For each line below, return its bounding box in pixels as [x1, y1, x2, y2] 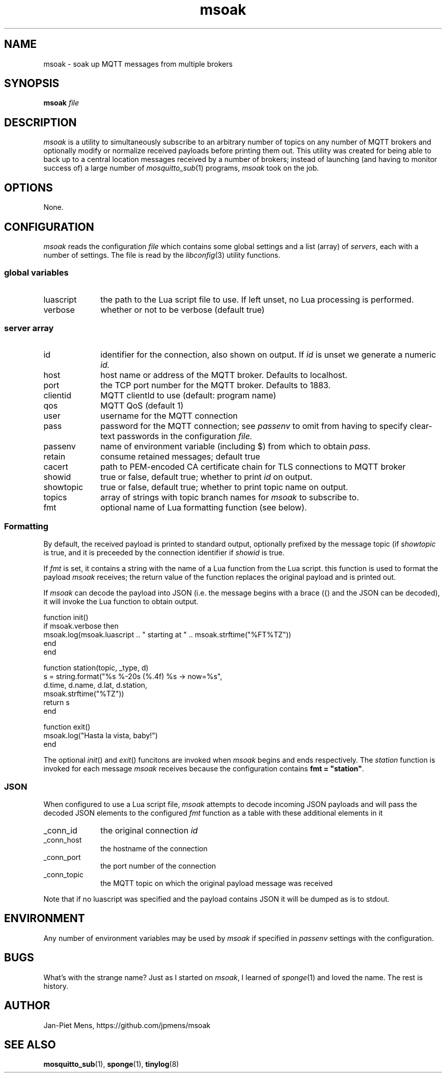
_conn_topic [43, 870, 83, 879]
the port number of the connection [100, 861, 216, 870]
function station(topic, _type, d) [43, 663, 149, 672]
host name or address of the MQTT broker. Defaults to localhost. [100, 370, 348, 381]
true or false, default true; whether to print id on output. [100, 472, 313, 482]
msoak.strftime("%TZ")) [43, 689, 124, 698]
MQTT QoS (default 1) [100, 400, 184, 411]
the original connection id [100, 825, 198, 836]
